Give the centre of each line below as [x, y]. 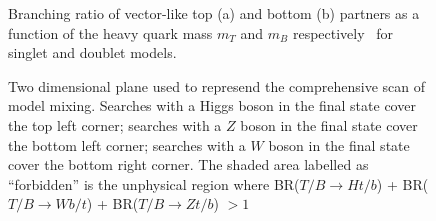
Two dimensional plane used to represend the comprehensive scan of [216, 85]
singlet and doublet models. [92, 52]
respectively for [343, 32]
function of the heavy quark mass [110, 32]
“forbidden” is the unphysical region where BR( [154, 183]
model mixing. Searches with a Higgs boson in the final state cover [212, 105]
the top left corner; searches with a [115, 124]
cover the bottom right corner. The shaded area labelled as [188, 164]
